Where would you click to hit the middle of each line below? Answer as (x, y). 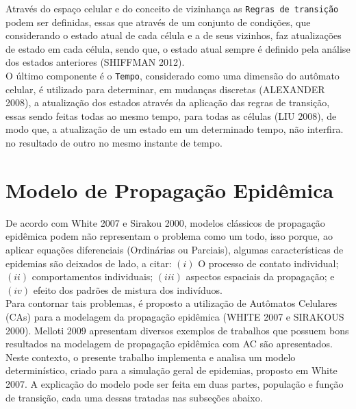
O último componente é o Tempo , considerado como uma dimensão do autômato (173, 76)
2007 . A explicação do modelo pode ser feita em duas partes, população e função (175, 383)
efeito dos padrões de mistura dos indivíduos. (128, 289)
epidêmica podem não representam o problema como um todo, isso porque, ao (169, 236)
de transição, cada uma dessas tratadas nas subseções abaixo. (134, 397)
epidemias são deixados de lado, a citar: (89, 263)
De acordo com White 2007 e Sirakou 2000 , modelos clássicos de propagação (165, 222)
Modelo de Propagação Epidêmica (170, 189)
